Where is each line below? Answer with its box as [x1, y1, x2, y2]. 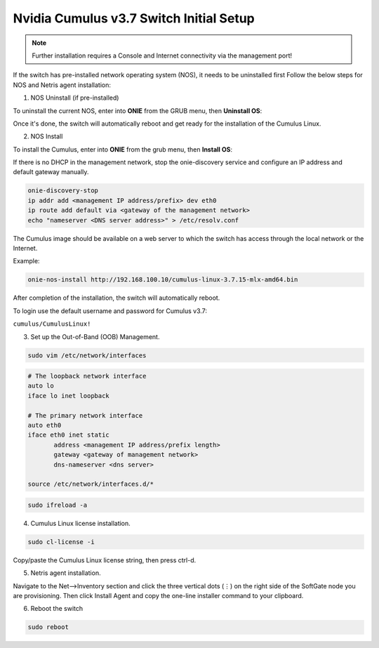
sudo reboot [27, 623, 69, 631]
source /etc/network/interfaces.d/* [27, 480, 154, 488]
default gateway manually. [13, 168, 89, 176]
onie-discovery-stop [27, 187, 98, 194]
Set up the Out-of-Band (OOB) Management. [30, 332, 160, 340]
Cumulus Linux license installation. [30, 519, 131, 527]
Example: [13, 257, 40, 265]
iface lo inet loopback [27, 392, 110, 399]
